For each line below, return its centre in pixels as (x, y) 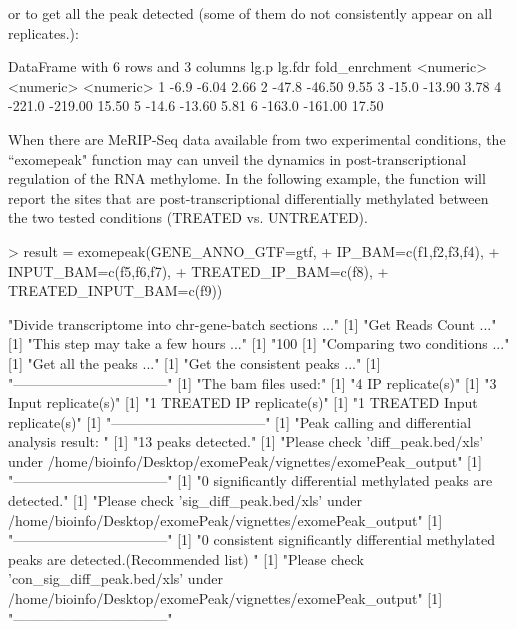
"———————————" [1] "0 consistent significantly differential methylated (251, 539)
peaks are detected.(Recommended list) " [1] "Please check (186, 558)
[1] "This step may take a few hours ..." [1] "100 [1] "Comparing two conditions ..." (259, 343)
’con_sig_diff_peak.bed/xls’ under (115, 578)
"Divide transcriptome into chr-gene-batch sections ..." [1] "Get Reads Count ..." (252, 323)
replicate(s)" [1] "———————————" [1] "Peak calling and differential (240, 421)
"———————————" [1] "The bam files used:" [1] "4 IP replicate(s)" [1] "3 (252, 382)
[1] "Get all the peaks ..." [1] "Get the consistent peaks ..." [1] (194, 362)
